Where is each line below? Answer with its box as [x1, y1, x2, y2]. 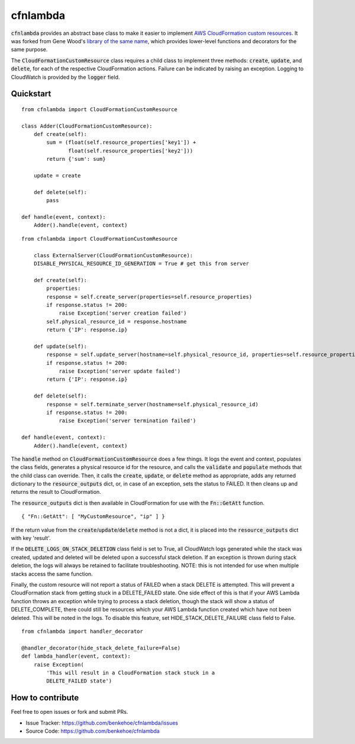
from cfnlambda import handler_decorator [21, 627, 143, 635]
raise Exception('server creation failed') [59, 310, 187, 316]
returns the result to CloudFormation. [11, 489, 102, 496]
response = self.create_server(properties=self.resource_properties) [46, 293, 253, 300]
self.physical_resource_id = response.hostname [46, 318, 187, 325]
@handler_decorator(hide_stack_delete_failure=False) [21, 645, 180, 651]
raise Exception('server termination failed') [59, 418, 196, 424]
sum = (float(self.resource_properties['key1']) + [46, 139, 196, 146]
